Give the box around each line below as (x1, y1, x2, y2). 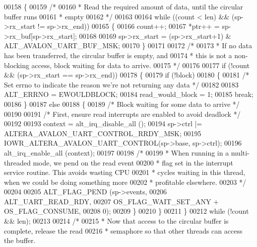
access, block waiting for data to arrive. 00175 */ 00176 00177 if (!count (31, 60, 250, 70)
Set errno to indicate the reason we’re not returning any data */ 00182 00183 (4, 79, 239, 89)
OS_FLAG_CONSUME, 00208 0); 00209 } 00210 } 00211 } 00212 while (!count (4, 206, 249, 216)
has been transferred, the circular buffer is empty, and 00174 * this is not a (4, 50, 232, 60)
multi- (231, 147, 250, 158)
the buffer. (4, 235, 36, 246)
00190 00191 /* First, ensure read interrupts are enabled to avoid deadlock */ (4, 108, 241, 119)
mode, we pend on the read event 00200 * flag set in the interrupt (33, 157, 233, 167)
